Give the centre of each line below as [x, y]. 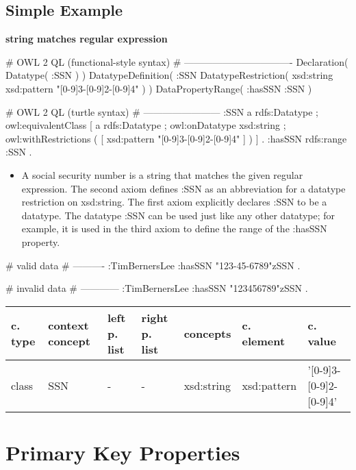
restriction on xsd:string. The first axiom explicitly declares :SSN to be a [174, 202]
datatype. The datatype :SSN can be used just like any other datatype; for [178, 215]
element [264, 341]
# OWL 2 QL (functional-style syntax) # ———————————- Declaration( [177, 61]
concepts [207, 333]
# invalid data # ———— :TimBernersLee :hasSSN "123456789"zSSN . [157, 288]
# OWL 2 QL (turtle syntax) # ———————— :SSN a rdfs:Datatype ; [162, 111]
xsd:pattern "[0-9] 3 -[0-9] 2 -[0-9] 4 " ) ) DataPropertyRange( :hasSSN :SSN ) [159, 88]
